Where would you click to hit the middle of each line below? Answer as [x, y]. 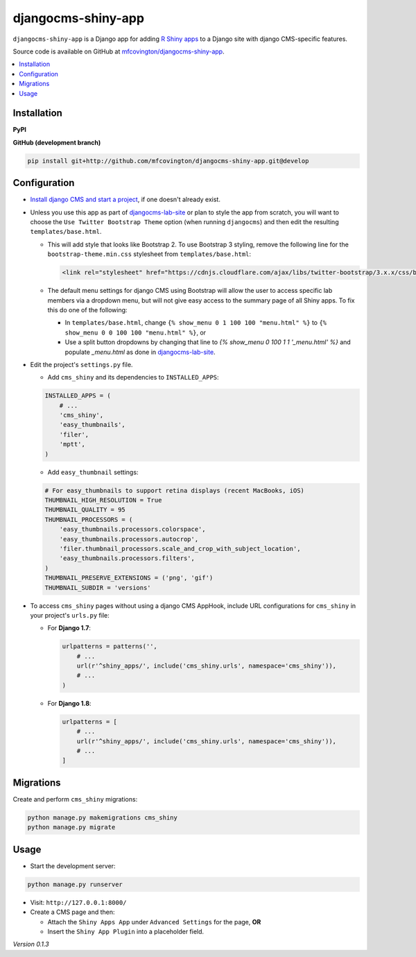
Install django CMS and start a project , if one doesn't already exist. [125, 200]
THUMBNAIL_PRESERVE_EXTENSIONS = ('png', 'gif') [129, 578]
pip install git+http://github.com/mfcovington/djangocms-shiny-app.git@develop [168, 161]
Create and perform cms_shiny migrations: [75, 799]
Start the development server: [73, 866]
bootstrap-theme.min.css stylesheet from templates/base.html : [149, 254]
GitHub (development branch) [57, 142]
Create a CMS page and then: [72, 912]
